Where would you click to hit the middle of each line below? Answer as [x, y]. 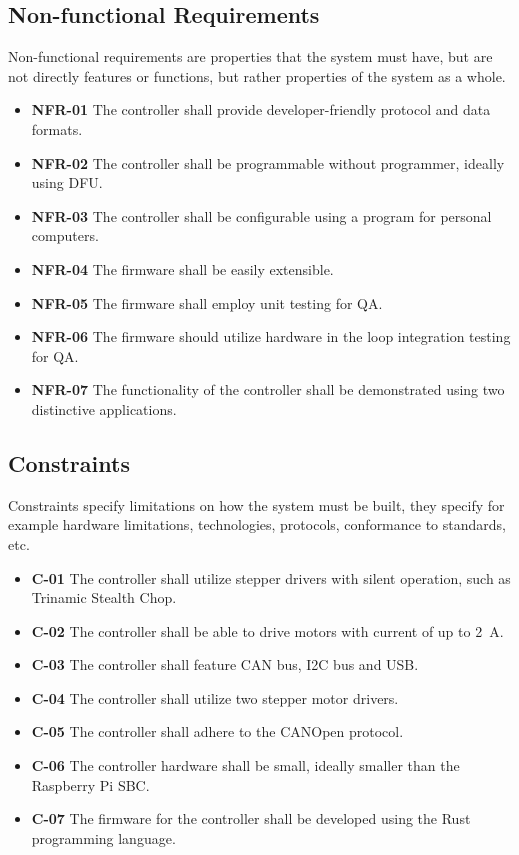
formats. [57, 128]
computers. [65, 235]
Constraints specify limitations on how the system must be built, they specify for [256, 504]
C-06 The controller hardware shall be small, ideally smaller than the [245, 765]
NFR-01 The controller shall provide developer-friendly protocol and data [261, 109]
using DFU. [67, 182]
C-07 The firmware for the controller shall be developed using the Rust [251, 818]
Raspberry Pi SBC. [90, 784]
